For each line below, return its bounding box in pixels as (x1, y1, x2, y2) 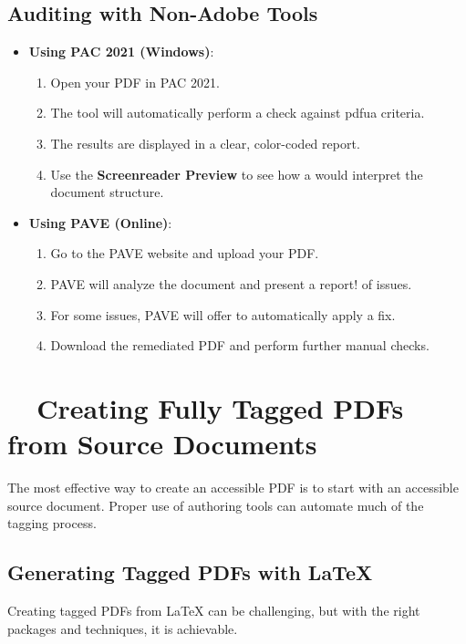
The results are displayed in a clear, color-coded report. (50, 133, 360, 152)
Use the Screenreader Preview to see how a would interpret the (50, 164, 423, 183)
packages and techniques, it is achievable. (7, 618, 238, 638)
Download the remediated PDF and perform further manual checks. (50, 336, 430, 355)
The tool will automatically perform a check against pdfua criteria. (50, 103, 425, 122)
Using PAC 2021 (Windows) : (28, 42, 214, 61)
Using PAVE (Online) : (28, 213, 172, 232)
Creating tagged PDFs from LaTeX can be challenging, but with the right (7, 601, 420, 620)
